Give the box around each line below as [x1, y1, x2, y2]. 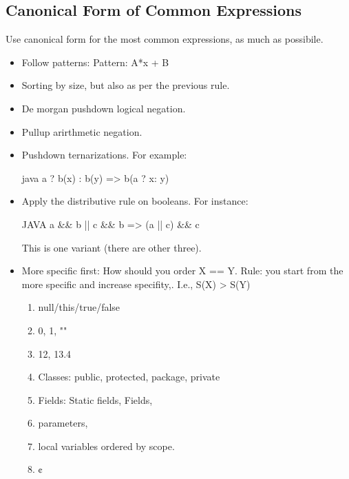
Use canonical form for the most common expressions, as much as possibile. [6, 32, 324, 46]
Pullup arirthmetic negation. [21, 124, 142, 139]
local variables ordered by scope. [38, 438, 175, 453]
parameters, [38, 416, 88, 430]
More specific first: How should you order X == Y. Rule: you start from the [21, 263, 343, 278]
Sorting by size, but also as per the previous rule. [21, 78, 230, 92]
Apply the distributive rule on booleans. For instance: [21, 194, 248, 208]
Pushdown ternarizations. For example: [21, 147, 187, 162]
